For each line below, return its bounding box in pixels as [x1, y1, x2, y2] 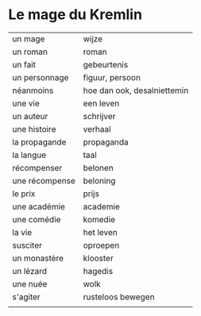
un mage [12, 33, 45, 44]
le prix [12, 188, 36, 199]
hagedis [83, 265, 114, 276]
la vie [12, 226, 33, 237]
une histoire [12, 123, 56, 134]
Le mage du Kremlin [8, 6, 143, 24]
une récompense [12, 175, 75, 186]
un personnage [12, 71, 69, 83]
